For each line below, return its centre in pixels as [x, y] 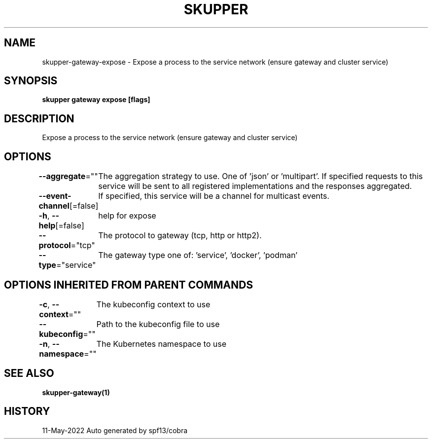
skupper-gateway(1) [76, 392]
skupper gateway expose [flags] [96, 100]
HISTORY [27, 411]
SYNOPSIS [31, 81]
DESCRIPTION [39, 118]
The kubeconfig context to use [153, 304]
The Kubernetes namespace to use [161, 344]
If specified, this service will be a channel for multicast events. [214, 196]
